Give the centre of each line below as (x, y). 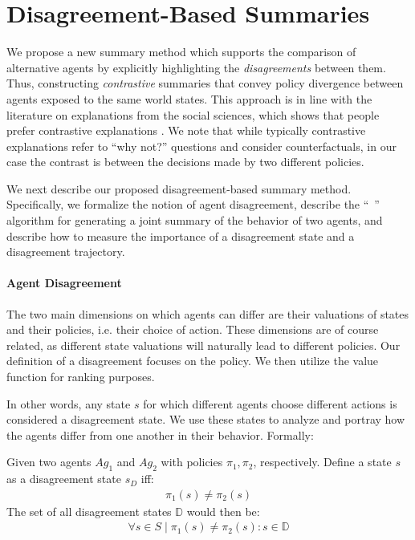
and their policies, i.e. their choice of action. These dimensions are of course (193, 329)
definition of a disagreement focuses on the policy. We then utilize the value (193, 361)
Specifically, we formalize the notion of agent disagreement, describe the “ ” (193, 204)
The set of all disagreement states (89, 511)
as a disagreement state (64, 479)
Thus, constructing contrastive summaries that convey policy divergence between (205, 83)
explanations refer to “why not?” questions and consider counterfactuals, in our (201, 146)
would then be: (223, 511)
